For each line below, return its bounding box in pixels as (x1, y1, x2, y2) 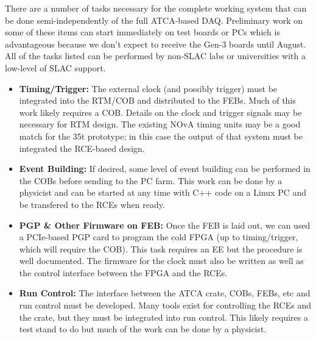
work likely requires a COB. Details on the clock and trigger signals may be (19, 105, 302, 118)
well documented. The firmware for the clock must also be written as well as (19, 254, 304, 267)
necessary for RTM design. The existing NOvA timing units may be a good (19, 118, 301, 130)
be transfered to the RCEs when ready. (19, 198, 165, 210)
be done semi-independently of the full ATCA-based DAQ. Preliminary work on (5, 13, 303, 26)
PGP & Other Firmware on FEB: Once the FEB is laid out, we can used (19, 218, 311, 231)
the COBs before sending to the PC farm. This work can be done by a (19, 174, 283, 187)
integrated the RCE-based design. (19, 141, 145, 154)
